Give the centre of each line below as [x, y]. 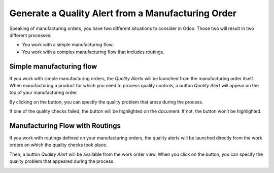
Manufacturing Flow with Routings [65, 126]
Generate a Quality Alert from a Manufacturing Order [123, 13]
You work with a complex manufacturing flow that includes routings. [93, 52]
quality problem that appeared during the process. [62, 161]
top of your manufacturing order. [44, 93]
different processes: [30, 35]
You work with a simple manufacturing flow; [68, 45]
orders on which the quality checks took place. [58, 145]
